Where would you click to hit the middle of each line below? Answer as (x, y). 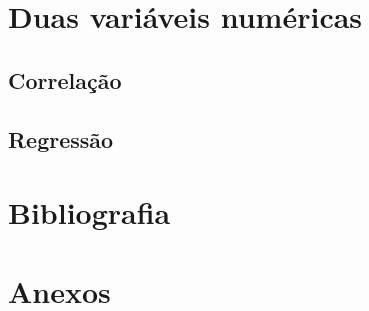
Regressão (61, 138)
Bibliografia (89, 212)
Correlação (65, 79)
